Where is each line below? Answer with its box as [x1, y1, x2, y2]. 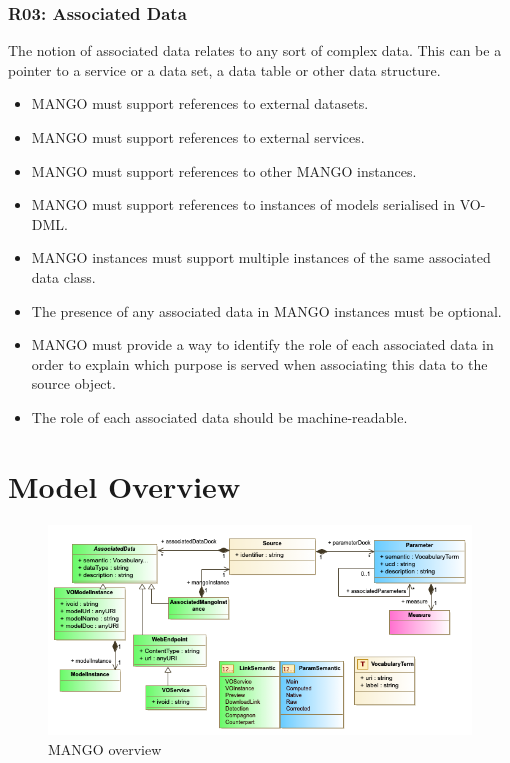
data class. [31, 266, 96, 287]
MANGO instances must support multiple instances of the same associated [31, 247, 491, 268]
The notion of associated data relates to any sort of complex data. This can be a [8, 40, 502, 61]
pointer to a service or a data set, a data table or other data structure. [8, 59, 441, 80]
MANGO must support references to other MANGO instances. [31, 160, 417, 181]
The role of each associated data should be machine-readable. [31, 406, 408, 427]
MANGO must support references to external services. [31, 127, 365, 147]
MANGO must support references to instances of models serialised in [31, 194, 455, 215]
